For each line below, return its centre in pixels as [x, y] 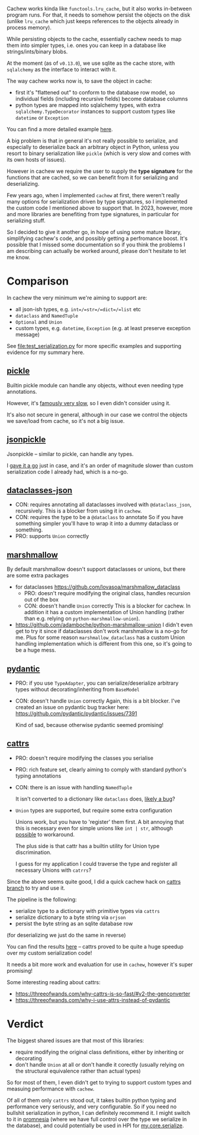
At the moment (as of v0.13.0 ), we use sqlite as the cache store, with [91, 63]
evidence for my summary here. [46, 352]
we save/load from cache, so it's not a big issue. [66, 421]
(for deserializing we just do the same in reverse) [66, 935]
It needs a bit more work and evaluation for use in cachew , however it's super [100, 964]
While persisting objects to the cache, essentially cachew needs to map [94, 39]
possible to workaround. [45, 834]
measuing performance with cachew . [51, 1089]
